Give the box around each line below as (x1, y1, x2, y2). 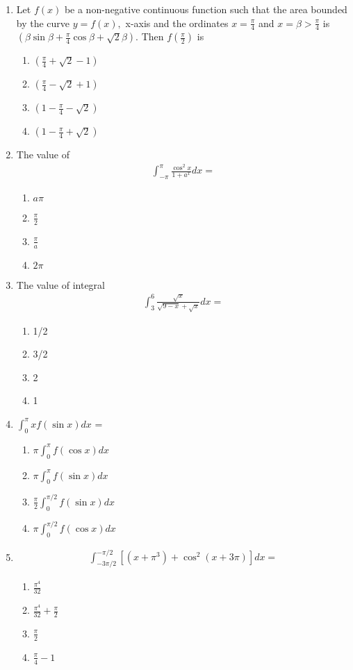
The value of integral (16, 277, 106, 292)
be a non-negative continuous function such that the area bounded (64, 2, 347, 16)
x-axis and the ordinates (125, 15, 229, 30)
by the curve (16, 15, 70, 30)
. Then (136, 29, 164, 44)
